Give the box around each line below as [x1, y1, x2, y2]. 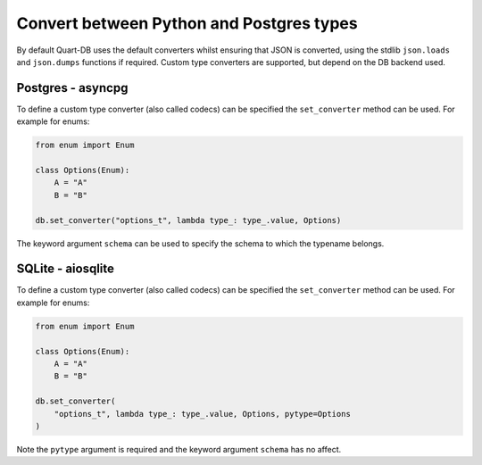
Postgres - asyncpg [16, 80, 129, 95]
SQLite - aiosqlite [16, 262, 115, 277]
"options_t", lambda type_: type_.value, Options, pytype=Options [54, 409, 352, 419]
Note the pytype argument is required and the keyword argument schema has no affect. [16, 444, 342, 454]
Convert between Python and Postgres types [16, 13, 358, 33]
